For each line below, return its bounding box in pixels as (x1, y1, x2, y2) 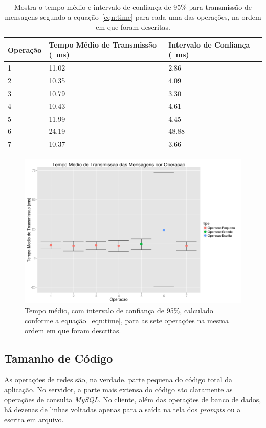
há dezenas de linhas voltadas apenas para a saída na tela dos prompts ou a (4, 404, 241, 415)
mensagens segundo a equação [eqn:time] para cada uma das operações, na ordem (5, 11, 261, 22)
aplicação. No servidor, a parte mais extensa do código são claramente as (4, 384, 233, 395)
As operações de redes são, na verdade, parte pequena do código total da (4, 374, 233, 385)
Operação (8, 44, 42, 55)
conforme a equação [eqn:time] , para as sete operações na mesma (25, 315, 229, 326)
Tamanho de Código (4, 350, 113, 366)
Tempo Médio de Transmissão (49, 39, 157, 50)
